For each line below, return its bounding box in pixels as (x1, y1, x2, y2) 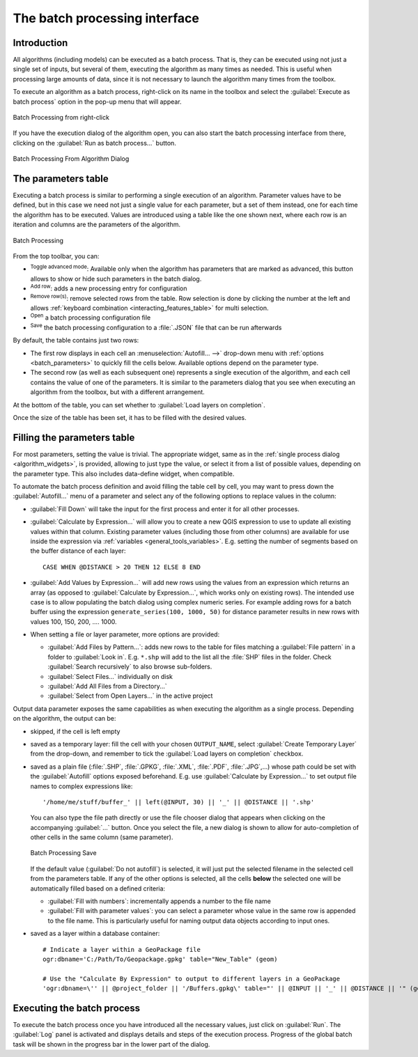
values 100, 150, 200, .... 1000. (30, 617, 117, 626)
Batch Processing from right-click (13, 113, 109, 122)
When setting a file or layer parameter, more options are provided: (30, 630, 219, 639)
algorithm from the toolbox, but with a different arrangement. (30, 388, 205, 396)
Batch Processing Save (30, 849, 97, 857)
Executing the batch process (13, 1002, 141, 1014)
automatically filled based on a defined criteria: (30, 884, 166, 893)
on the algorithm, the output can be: (13, 714, 116, 723)
